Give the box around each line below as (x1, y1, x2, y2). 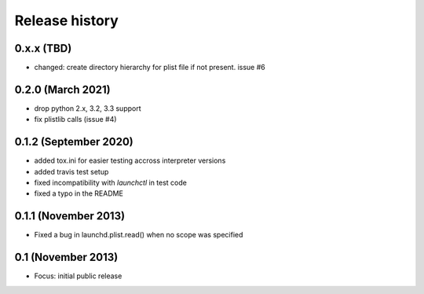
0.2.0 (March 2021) (14, 83, 111, 96)
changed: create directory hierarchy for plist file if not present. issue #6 (34, 63, 266, 72)
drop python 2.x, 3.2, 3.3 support (34, 103, 141, 113)
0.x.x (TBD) (14, 42, 72, 55)
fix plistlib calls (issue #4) (34, 115, 117, 124)
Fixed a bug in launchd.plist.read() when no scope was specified (34, 230, 243, 240)
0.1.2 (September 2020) (14, 135, 133, 149)
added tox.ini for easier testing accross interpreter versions (34, 156, 226, 165)
